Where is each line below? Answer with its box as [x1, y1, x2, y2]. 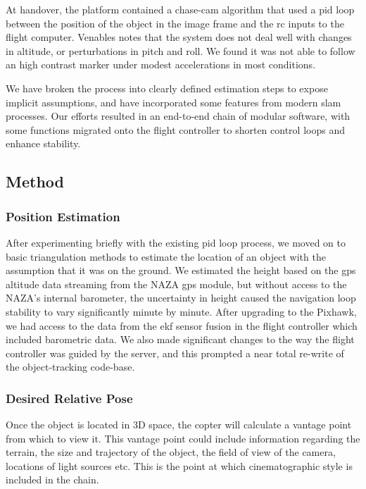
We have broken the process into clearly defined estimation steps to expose [6, 80, 328, 95]
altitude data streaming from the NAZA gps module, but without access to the [6, 276, 347, 291]
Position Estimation [6, 207, 120, 225]
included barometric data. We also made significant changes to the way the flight [6, 332, 355, 347]
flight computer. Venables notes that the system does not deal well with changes [6, 30, 352, 44]
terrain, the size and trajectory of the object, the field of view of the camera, [6, 445, 336, 459]
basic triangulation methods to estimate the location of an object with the [6, 249, 326, 264]
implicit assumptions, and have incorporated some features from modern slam [6, 94, 341, 109]
